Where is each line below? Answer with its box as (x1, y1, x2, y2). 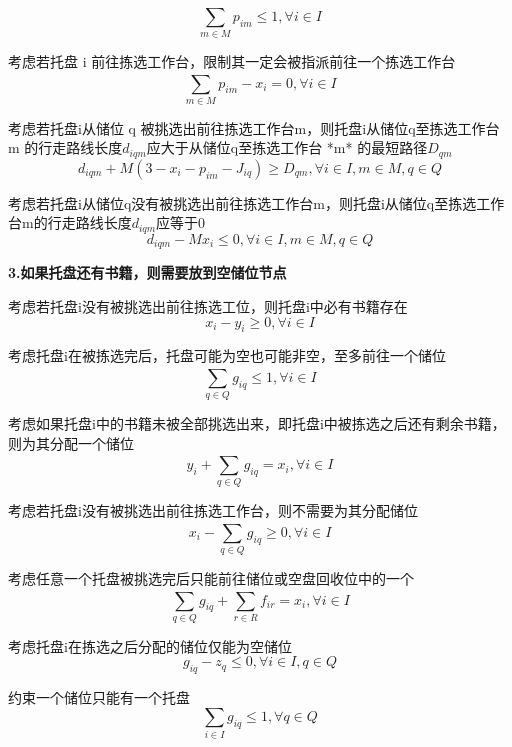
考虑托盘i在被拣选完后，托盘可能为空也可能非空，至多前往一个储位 (8, 345, 446, 366)
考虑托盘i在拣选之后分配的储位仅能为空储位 (8, 635, 292, 656)
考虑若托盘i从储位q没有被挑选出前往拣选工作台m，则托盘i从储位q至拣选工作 (8, 192, 505, 213)
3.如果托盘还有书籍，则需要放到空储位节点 (8, 262, 287, 283)
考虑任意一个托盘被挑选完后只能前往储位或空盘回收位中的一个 (8, 568, 414, 589)
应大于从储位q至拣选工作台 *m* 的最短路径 (146, 137, 428, 158)
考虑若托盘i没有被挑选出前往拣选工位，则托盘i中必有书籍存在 (8, 295, 408, 316)
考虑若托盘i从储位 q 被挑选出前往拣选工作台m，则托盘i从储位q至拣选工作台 (8, 117, 500, 138)
